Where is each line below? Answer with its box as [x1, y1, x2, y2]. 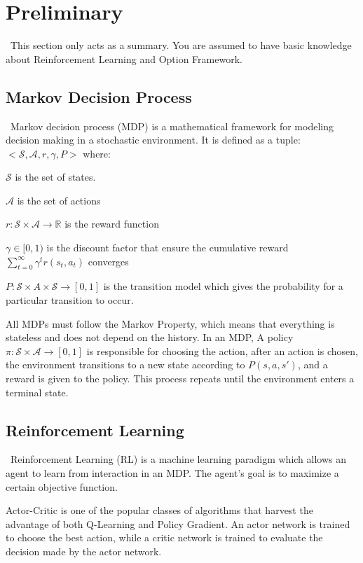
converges [88, 253, 129, 268]
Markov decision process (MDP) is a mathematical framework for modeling [10, 118, 334, 133]
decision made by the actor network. [6, 543, 162, 558]
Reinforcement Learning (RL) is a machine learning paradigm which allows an [10, 452, 347, 466]
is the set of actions [17, 193, 101, 207]
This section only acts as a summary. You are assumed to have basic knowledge [10, 38, 352, 53]
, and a [297, 357, 328, 372]
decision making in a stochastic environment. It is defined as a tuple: [6, 132, 301, 147]
